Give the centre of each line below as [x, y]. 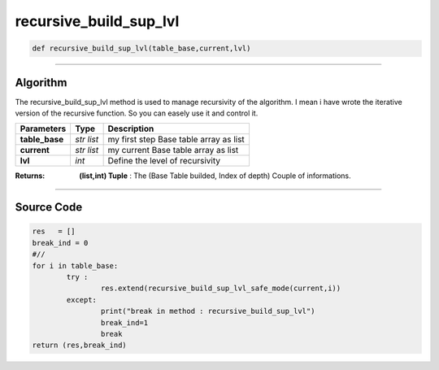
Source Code [49, 207]
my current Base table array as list [173, 150]
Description [131, 128]
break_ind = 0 [60, 243]
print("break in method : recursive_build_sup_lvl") [208, 311]
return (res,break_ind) [80, 345]
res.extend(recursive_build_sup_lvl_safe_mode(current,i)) [221, 288]
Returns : [30, 176]
